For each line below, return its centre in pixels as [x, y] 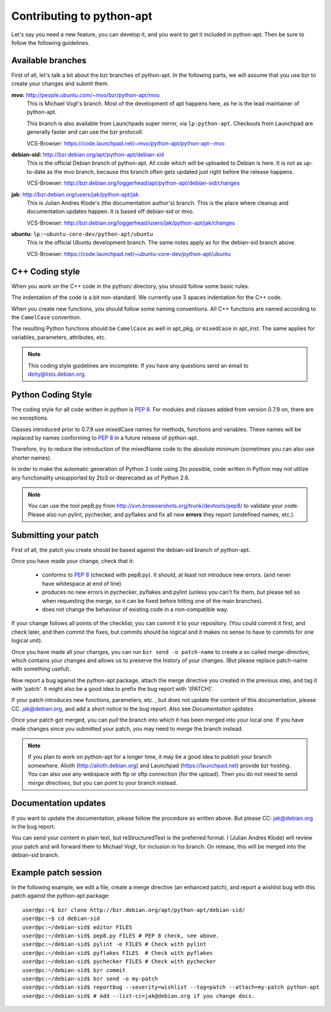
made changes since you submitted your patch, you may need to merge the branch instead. [127, 728]
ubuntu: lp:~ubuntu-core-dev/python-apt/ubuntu [82, 234]
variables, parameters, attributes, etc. [59, 337]
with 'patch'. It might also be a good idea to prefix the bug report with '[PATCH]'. [112, 689]
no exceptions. [30, 418]
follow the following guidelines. [51, 42]
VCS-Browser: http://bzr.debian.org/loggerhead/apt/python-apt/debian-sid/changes [133, 183]
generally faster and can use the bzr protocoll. [85, 132]
